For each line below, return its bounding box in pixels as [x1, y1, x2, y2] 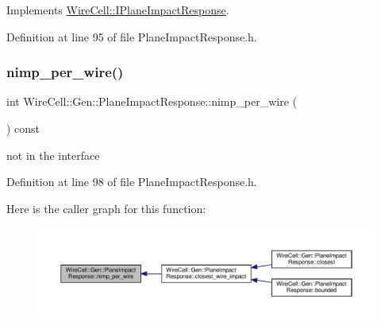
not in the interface [6, 146, 100, 163]
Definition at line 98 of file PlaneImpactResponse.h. [6, 173, 257, 190]
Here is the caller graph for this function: [6, 200, 206, 216]
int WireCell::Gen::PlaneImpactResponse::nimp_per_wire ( [6, 93, 297, 110]
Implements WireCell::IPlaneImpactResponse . [6, 2, 229, 17]
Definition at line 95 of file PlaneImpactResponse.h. [6, 28, 257, 45]
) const [6, 120, 40, 136]
